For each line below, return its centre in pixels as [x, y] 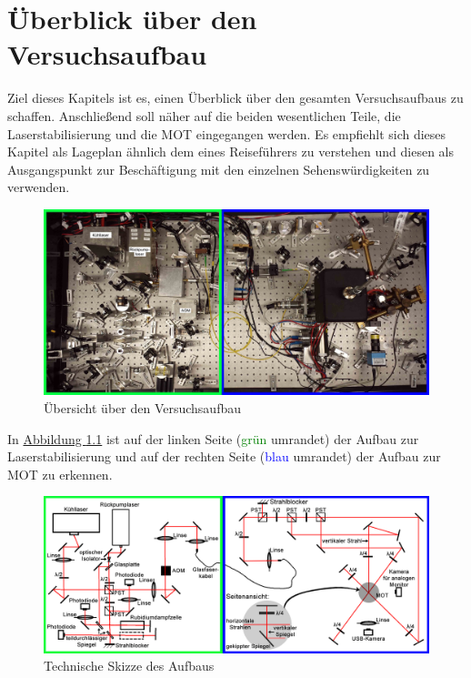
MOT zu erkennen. [60, 474]
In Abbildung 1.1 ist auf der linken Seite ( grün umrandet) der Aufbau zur [213, 438]
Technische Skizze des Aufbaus [129, 666]
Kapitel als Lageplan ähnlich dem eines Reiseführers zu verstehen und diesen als [231, 152]
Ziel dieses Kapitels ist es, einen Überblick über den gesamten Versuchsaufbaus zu [235, 98]
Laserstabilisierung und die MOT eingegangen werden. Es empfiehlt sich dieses [227, 133]
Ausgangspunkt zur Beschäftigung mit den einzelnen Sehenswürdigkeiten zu [219, 169]
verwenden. [39, 187]
